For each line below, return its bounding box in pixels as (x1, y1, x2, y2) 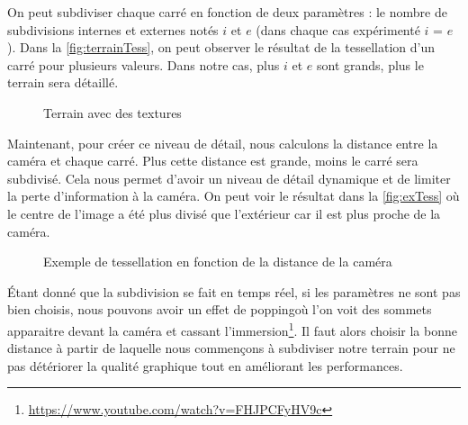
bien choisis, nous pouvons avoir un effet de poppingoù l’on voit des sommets (7, 300, 432, 319)
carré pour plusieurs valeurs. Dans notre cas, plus (7, 55, 280, 74)
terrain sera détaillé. (7, 73, 119, 92)
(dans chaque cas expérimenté (256, 20, 420, 39)
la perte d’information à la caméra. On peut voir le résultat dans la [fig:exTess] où (7, 186, 460, 205)
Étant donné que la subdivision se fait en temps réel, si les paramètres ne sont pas (7, 282, 461, 301)
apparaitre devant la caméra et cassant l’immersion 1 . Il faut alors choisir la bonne (7, 318, 457, 339)
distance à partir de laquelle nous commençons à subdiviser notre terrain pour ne (7, 339, 455, 357)
